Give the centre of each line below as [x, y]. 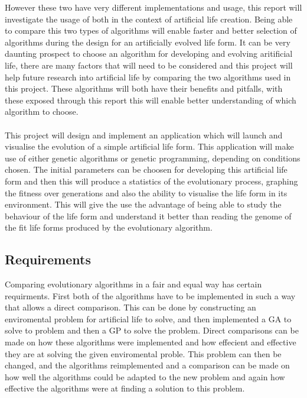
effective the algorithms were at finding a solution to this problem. [125, 388]
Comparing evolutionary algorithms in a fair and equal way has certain [133, 284]
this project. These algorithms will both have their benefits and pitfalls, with [144, 88]
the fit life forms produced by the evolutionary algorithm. [109, 227]
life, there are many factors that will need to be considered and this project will [149, 65]
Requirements [48, 259]
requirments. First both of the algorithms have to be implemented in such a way [150, 295]
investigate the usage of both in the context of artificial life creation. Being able [149, 19]
